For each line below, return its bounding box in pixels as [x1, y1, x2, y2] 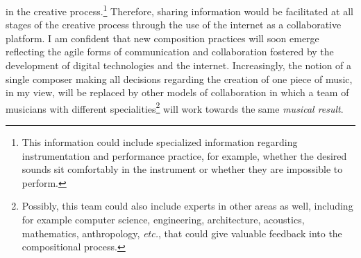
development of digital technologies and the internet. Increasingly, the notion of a [6, 58, 352, 73]
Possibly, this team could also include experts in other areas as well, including [22, 199, 353, 213]
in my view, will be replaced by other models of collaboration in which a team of [6, 85, 349, 100]
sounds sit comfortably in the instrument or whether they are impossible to [22, 162, 343, 176]
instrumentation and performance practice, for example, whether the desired [22, 148, 347, 163]
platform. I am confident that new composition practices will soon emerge [6, 30, 319, 45]
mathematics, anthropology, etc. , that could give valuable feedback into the [22, 225, 342, 240]
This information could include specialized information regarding [22, 135, 298, 149]
